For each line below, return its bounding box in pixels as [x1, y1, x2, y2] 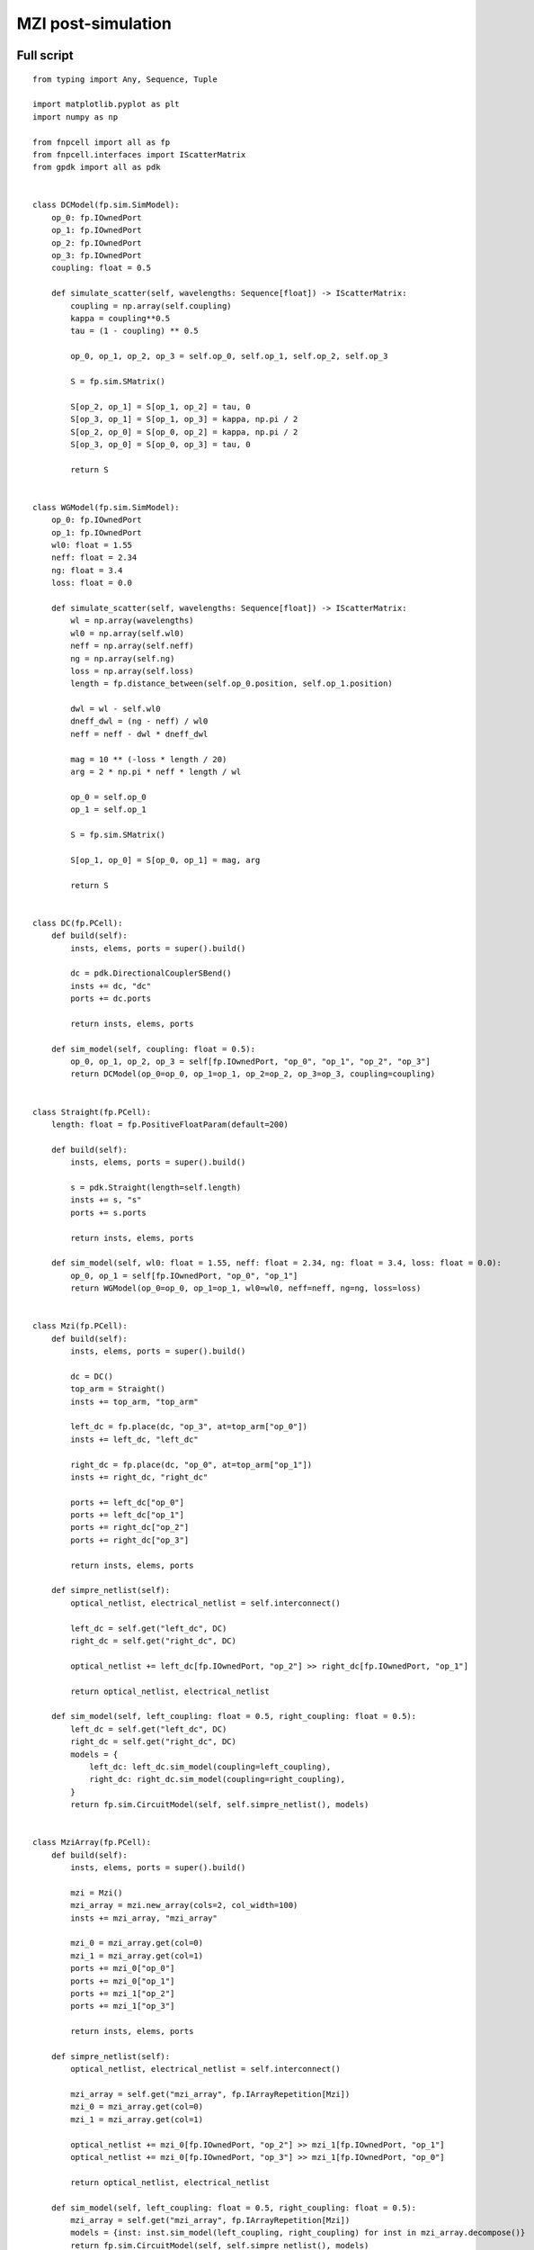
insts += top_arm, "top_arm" [70, 1396, 200, 1407]
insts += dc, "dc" [70, 981, 152, 991]
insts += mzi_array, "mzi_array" [70, 1912, 218, 1923]
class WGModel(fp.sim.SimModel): [32, 502, 180, 512]
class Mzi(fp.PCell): [32, 1321, 128, 1331]
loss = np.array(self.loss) [70, 666, 194, 676]
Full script [16, 48, 74, 63]
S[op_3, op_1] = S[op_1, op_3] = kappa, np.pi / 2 [70, 414, 298, 425]
